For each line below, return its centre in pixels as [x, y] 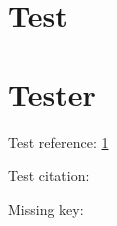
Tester [52, 93]
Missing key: [46, 208]
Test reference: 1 [58, 141]
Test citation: [49, 175]
